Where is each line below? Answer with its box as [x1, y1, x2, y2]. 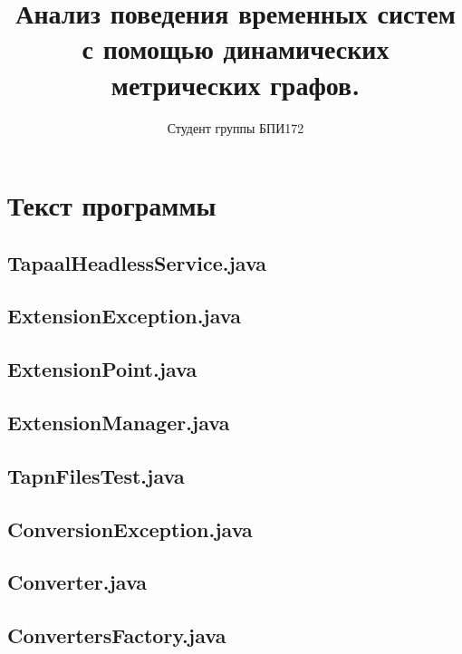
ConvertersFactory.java [7, 621, 226, 649]
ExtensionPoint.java [7, 355, 197, 383]
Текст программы [7, 187, 217, 224]
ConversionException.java [7, 515, 253, 543]
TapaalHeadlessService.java [7, 248, 267, 276]
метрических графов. [111, 65, 361, 102]
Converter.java [7, 568, 148, 596]
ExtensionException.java [7, 302, 241, 330]
